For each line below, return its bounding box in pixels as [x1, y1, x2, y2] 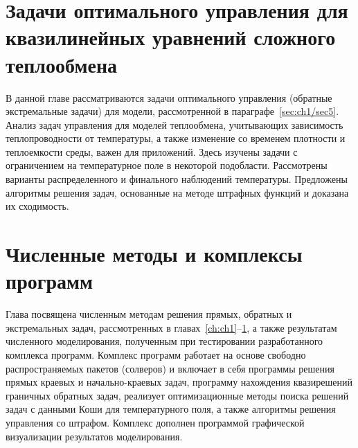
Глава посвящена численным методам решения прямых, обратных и [6, 307, 292, 321]
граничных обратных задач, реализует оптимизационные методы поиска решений [6, 388, 349, 402]
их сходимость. [6, 199, 69, 213]
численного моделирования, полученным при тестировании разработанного [6, 334, 323, 348]
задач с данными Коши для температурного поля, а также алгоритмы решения [6, 402, 336, 416]
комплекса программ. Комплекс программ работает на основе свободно [6, 347, 306, 361]
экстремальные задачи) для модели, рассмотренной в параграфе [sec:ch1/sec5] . [6, 104, 339, 118]
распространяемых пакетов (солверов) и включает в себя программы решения [6, 361, 334, 375]
